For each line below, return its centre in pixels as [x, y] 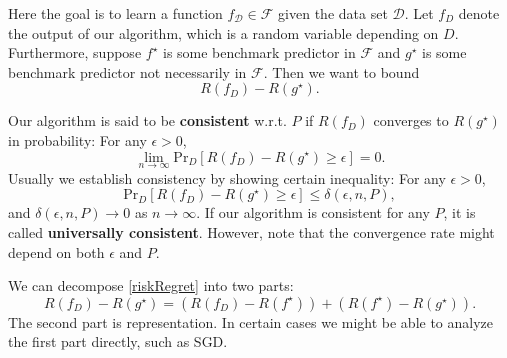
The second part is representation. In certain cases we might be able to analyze [251, 321]
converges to [411, 120]
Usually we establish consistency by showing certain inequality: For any [227, 177]
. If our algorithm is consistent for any [313, 212]
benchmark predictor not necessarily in [127, 71]
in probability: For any [77, 139]
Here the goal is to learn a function [115, 13]
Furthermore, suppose [75, 52]
